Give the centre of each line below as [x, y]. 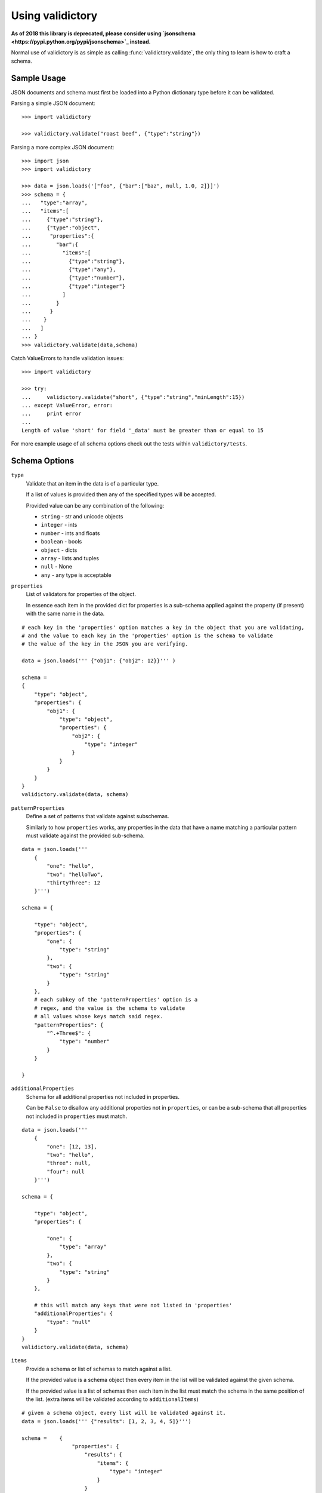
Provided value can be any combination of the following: [95, 505]
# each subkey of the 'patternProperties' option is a [116, 1000]
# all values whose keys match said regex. [98, 1016]
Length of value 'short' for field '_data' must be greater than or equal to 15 [143, 431]
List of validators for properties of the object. [81, 594]
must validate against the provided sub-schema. [85, 835]
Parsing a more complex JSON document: [63, 147]
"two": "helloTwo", [75, 874]
